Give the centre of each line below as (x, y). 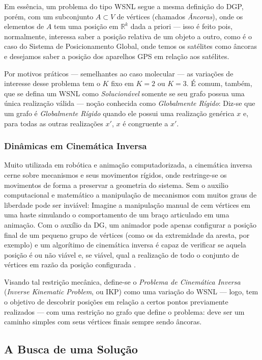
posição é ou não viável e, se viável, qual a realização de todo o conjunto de (122, 254)
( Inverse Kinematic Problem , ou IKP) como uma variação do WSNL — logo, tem (131, 292)
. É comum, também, (219, 83)
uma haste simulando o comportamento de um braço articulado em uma (117, 215)
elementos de (24, 26)
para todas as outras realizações (54, 123)
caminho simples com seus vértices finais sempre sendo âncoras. (103, 322)
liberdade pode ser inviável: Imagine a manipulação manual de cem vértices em (127, 204)
